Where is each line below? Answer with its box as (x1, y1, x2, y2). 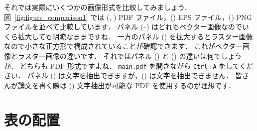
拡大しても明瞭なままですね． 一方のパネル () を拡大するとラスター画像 (17, 31, 253, 41)
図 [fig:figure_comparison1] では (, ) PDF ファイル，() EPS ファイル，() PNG (4, 11, 252, 22)
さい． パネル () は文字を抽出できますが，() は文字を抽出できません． (4, 70, 233, 81)
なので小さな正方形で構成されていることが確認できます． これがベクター (4, 41, 243, 51)
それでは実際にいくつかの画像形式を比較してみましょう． (4, 2, 192, 12)
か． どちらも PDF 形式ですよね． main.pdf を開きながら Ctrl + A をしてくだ (4, 60, 254, 71)
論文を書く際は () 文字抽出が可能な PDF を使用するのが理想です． (17, 80, 236, 90)
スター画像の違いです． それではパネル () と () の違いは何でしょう (24, 50, 242, 61)
